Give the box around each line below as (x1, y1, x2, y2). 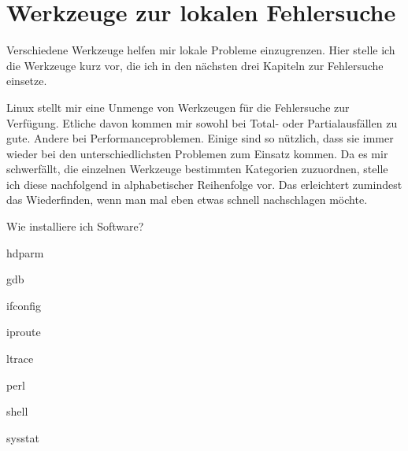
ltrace (6, 350, 34, 367)
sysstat (6, 429, 39, 445)
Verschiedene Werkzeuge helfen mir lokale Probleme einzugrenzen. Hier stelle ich (6, 42, 395, 58)
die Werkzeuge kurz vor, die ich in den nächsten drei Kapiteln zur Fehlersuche (6, 57, 384, 73)
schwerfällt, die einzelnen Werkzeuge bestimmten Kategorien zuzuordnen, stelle (6, 161, 388, 177)
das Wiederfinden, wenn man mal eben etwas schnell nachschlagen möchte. (6, 191, 368, 208)
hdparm (6, 244, 44, 261)
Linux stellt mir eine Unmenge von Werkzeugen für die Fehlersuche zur (6, 98, 350, 115)
